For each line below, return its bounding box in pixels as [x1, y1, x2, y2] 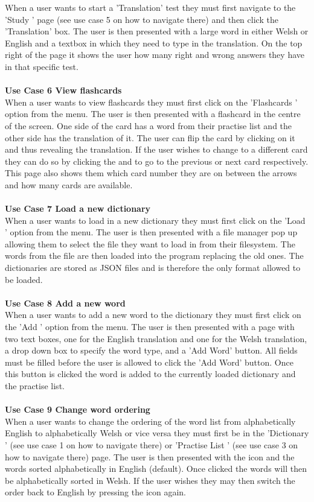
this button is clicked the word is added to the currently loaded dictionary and [5, 367, 296, 380]
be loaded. [5, 273, 43, 285]
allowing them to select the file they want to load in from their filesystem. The [5, 237, 295, 250]
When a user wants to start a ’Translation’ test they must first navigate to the [5, 1, 296, 13]
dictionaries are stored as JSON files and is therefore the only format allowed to [5, 261, 301, 274]
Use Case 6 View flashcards [5, 84, 122, 97]
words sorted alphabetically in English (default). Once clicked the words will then [5, 462, 307, 475]
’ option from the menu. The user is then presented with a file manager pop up [5, 226, 298, 238]
